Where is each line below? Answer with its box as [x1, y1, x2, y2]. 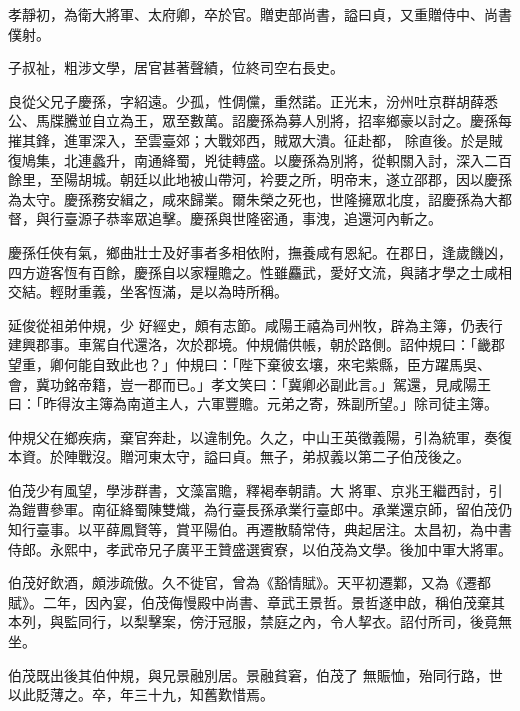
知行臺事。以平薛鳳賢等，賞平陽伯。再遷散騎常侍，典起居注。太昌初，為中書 [8, 519, 512, 540]
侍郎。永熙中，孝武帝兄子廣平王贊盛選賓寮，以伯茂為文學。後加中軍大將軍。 [8, 538, 512, 559]
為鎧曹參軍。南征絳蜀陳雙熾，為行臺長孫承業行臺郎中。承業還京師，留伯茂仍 [8, 499, 512, 520]
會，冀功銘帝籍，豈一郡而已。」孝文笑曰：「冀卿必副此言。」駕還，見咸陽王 [8, 373, 491, 394]
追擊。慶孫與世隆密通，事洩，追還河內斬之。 [147, 208, 442, 229]
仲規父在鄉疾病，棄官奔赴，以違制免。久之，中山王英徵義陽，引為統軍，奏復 [8, 426, 512, 447]
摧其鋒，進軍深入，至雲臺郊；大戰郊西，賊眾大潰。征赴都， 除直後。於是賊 [8, 129, 503, 150]
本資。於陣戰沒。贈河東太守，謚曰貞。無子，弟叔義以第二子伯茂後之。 [8, 446, 470, 467]
